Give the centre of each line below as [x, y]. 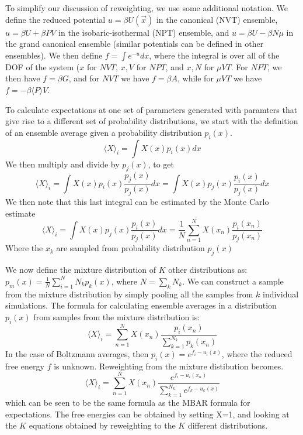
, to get [161, 164]
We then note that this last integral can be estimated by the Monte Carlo [137, 201]
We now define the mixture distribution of [81, 270]
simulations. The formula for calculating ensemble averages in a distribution [141, 305]
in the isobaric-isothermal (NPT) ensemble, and [144, 32]
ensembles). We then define [54, 55]
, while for [195, 78]
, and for [84, 78]
